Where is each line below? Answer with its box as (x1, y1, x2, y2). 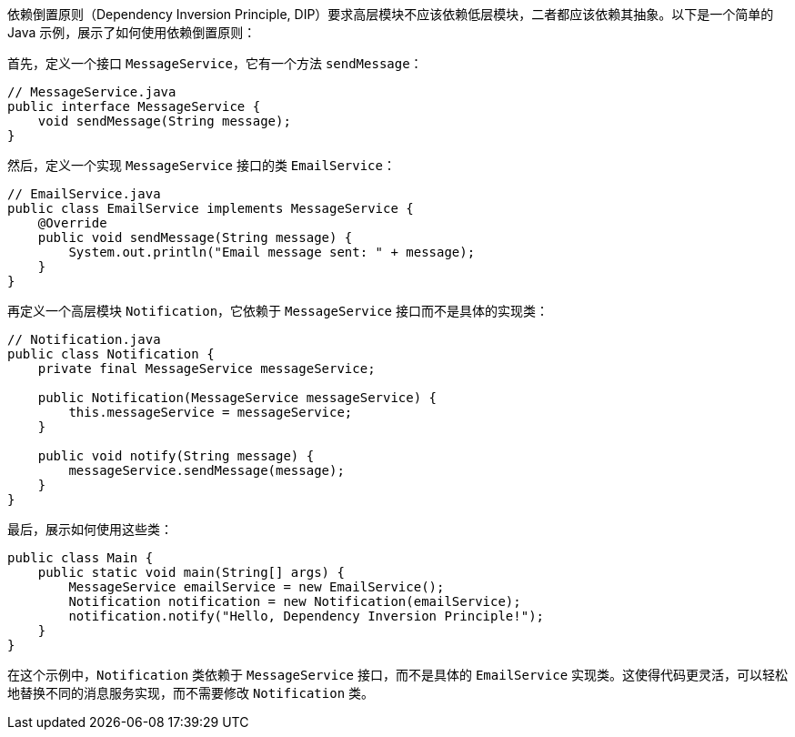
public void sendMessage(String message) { (37, 230, 353, 245)
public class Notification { (7, 347, 215, 361)
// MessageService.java (7, 85, 176, 99)
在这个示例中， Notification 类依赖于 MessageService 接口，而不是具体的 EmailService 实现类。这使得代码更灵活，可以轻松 (7, 667, 789, 682)
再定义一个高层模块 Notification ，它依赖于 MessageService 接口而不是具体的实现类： (7, 303, 548, 318)
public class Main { (7, 550, 154, 565)
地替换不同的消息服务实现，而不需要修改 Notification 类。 (7, 685, 375, 701)
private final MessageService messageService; (37, 361, 376, 376)
